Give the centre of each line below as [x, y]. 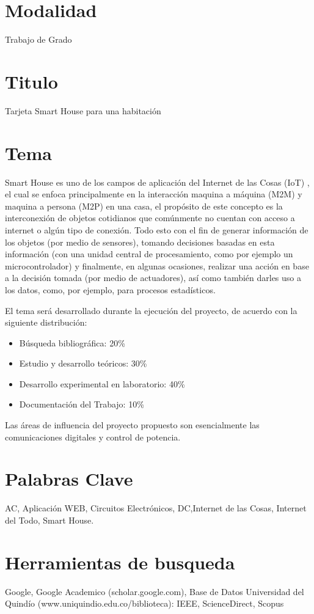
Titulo [31, 81]
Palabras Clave [69, 479]
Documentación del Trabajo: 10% [82, 404]
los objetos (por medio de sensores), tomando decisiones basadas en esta [140, 242]
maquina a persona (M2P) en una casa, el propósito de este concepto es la [144, 206]
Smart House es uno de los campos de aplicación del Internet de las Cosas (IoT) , [157, 182]
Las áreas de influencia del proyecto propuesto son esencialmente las [132, 425]
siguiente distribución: [46, 322]
